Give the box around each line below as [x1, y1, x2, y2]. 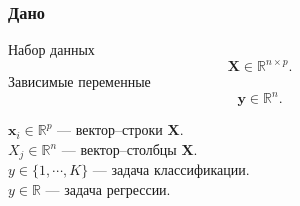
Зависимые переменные [8, 71, 151, 92]
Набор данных [8, 39, 95, 60]
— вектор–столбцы [61, 139, 177, 159]
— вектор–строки [57, 119, 163, 140]
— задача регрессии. [45, 179, 171, 200]
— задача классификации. [92, 159, 250, 180]
